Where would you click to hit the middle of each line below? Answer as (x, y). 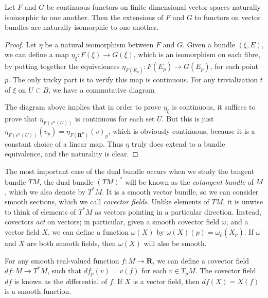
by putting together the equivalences (62, 66)
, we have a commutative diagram (102, 89)
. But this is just (188, 119)
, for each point (234, 66)
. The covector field (226, 270)
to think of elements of (40, 211)
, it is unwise (243, 201)
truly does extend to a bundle (178, 143)
